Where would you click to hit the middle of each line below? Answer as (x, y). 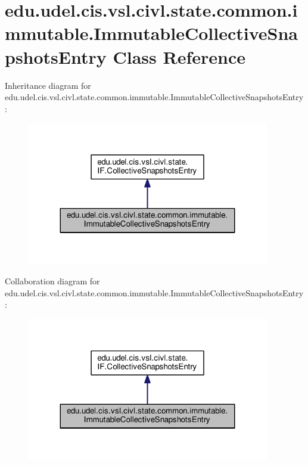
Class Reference (179, 56)
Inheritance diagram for (48, 85)
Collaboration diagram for (52, 281)
